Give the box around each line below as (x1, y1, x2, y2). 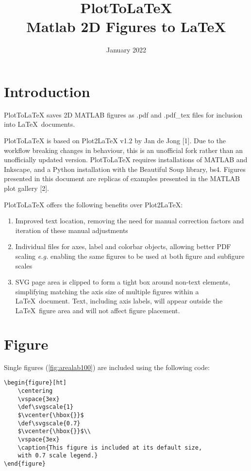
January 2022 (106, 45, 146, 55)
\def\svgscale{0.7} (17, 420, 81, 427)
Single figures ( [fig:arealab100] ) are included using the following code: (4, 362, 210, 372)
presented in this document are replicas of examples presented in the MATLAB (4, 173, 240, 184)
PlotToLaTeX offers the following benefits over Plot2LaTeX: (4, 199, 183, 209)
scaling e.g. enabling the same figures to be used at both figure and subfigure (15, 251, 245, 261)
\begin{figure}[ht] (4, 379, 67, 387)
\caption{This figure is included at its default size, (17, 444, 202, 451)
